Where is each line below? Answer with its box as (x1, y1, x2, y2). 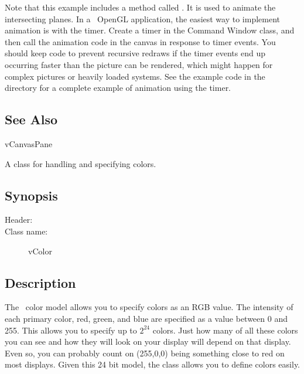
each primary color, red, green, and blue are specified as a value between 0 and (5, 312, 288, 324)
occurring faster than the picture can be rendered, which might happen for (5, 58, 273, 70)
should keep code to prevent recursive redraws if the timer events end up (5, 47, 266, 59)
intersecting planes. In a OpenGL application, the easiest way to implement (5, 12, 281, 25)
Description (5, 273, 76, 291)
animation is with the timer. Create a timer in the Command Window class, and (5, 24, 295, 36)
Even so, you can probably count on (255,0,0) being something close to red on (5, 346, 285, 359)
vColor (28, 244, 52, 257)
